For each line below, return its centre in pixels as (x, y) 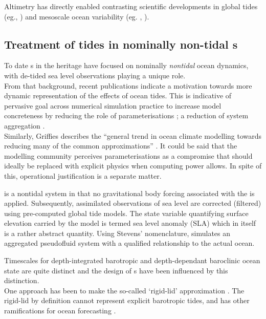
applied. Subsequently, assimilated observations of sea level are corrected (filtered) (133, 203)
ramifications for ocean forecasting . (60, 311)
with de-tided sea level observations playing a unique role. (95, 75)
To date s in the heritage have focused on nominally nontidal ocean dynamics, (126, 65)
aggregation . (25, 125)
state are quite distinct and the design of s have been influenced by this (116, 270)
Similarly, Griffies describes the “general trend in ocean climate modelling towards (133, 135)
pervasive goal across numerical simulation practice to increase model (113, 105)
